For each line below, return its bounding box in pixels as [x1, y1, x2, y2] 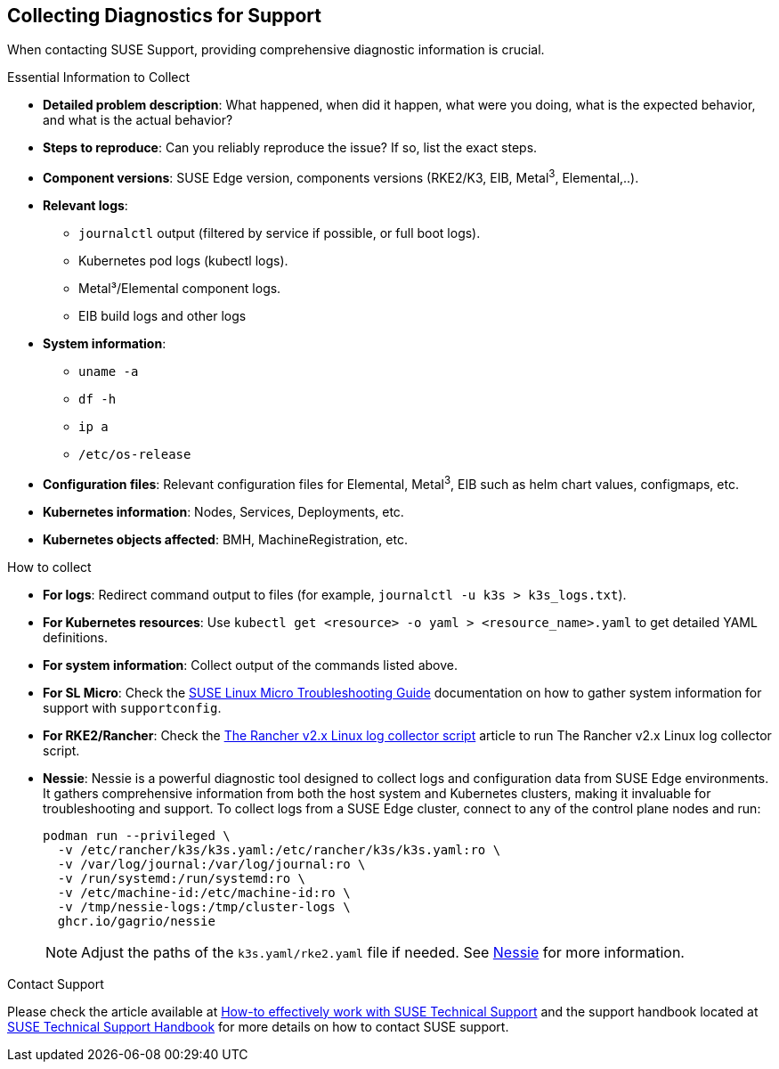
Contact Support [7, 975, 104, 991]
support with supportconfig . [43, 699, 222, 715]
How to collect [7, 559, 92, 575]
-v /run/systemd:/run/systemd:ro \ [57, 870, 306, 885]
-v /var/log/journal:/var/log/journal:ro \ [57, 856, 366, 871]
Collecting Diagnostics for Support [7, 4, 322, 27]
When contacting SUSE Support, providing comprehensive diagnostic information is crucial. [7, 42, 545, 58]
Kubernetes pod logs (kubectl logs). [78, 253, 288, 269]
